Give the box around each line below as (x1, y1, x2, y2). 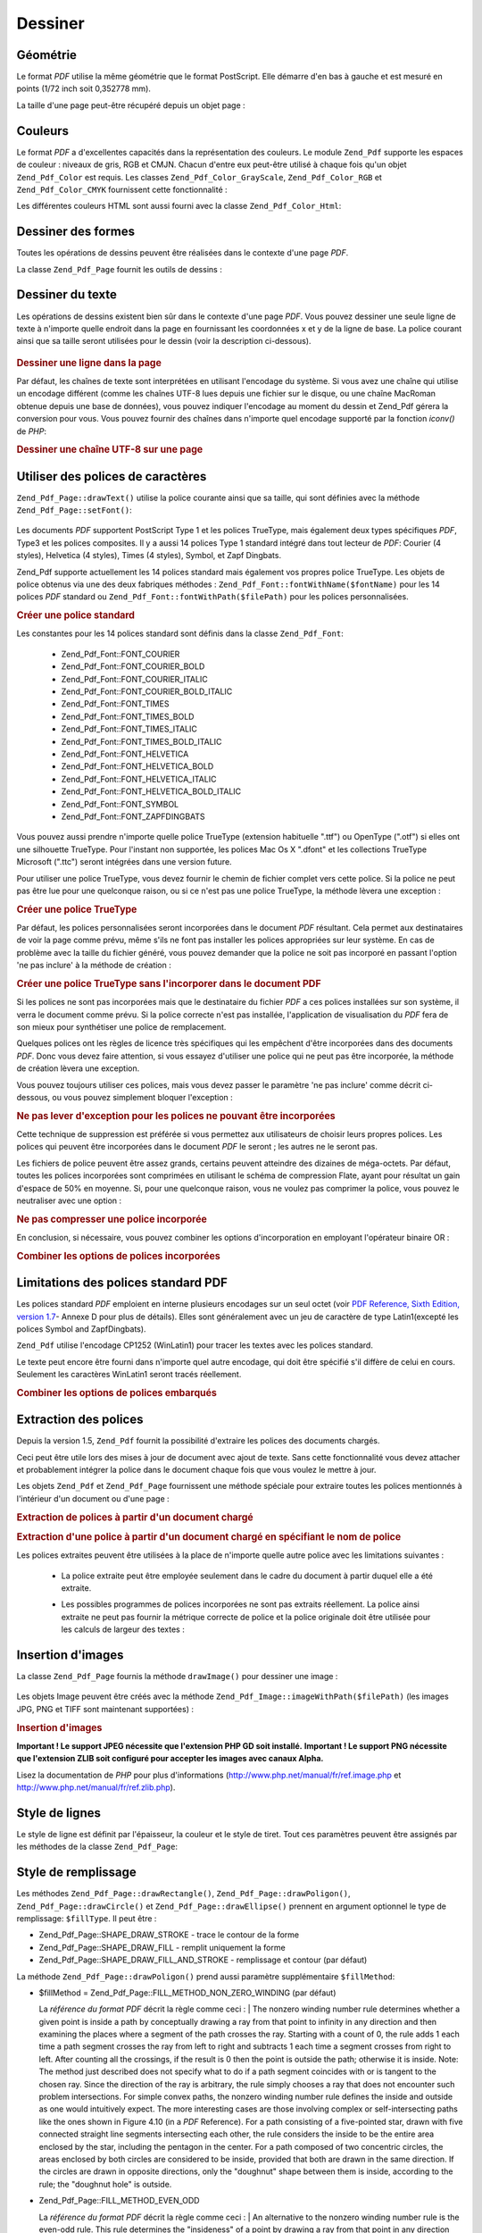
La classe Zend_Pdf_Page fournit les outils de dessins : (16, 263, 222, 274)
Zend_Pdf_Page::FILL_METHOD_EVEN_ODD (38, 2195, 200, 2206)
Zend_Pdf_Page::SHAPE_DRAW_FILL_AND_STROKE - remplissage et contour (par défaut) (38, 1954, 368, 1965)
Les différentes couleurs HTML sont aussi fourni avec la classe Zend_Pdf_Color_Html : (16, 201, 342, 212)
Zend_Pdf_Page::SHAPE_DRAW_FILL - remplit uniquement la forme (38, 1942, 286, 1953)
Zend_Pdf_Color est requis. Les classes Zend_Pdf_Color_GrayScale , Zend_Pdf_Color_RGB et (16, 171, 383, 182)
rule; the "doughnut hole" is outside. (38, 2179, 172, 2189)
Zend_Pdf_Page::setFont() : (16, 505, 133, 515)
